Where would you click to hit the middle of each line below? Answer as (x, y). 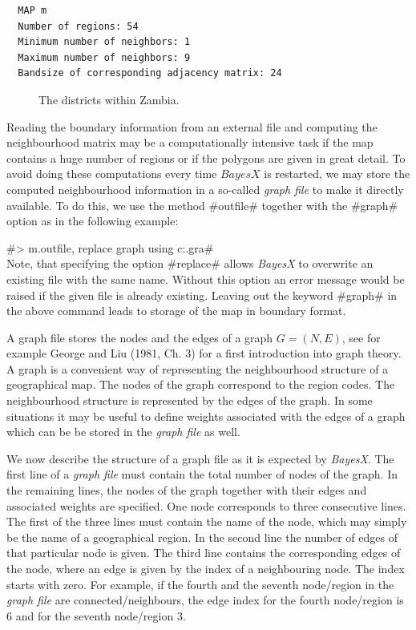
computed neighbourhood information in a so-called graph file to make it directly (205, 189)
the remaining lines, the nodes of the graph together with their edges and (187, 490)
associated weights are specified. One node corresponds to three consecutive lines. (206, 505)
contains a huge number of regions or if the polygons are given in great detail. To (206, 157)
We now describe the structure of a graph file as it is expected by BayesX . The (200, 458)
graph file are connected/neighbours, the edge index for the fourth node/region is (205, 600)
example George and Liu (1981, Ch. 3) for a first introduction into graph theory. (204, 353)
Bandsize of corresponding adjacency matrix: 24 (150, 73)
